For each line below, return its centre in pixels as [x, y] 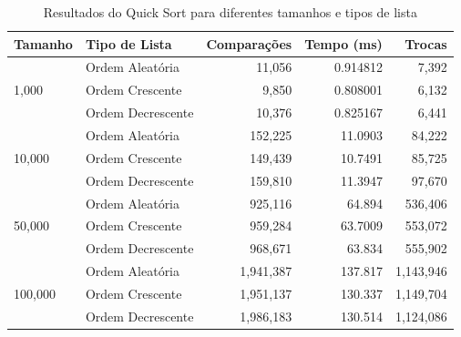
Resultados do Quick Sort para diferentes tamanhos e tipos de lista [230, 12]
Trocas [426, 43]
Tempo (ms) [343, 43]
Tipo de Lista [128, 43]
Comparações [249, 43]
